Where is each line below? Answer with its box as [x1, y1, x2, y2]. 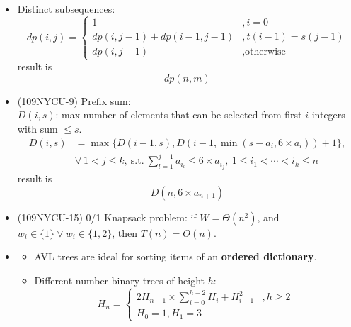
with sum [17, 121, 58, 135]
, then [112, 225, 137, 240]
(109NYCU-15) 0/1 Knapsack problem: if [17, 209, 197, 224]
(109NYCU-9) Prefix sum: [17, 93, 131, 108]
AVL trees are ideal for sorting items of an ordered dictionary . [34, 249, 317, 264]
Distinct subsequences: [17, 1, 115, 16]
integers [311, 107, 345, 122]
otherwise [245, 46, 286, 57]
